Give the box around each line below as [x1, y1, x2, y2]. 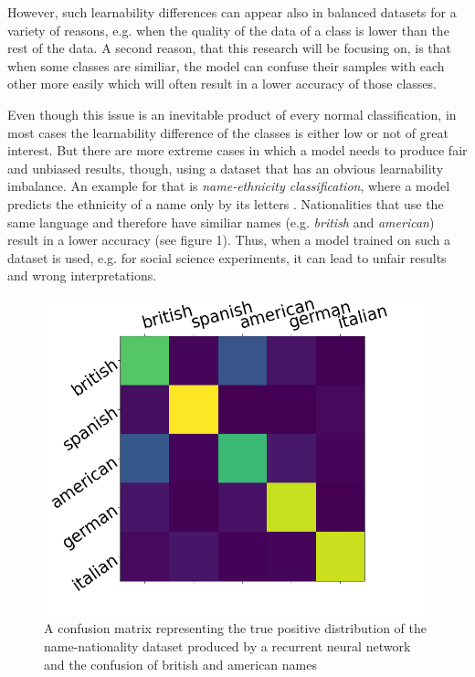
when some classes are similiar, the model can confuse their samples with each [7, 56, 445, 75]
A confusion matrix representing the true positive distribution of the [44, 619, 427, 638]
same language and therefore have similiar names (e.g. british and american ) [7, 212, 435, 231]
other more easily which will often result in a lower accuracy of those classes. [7, 74, 437, 93]
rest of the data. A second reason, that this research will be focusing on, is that [7, 38, 452, 58]
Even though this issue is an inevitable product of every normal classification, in [7, 104, 457, 123]
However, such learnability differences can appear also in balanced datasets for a [7, 3, 457, 21]
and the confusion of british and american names [44, 654, 317, 673]
